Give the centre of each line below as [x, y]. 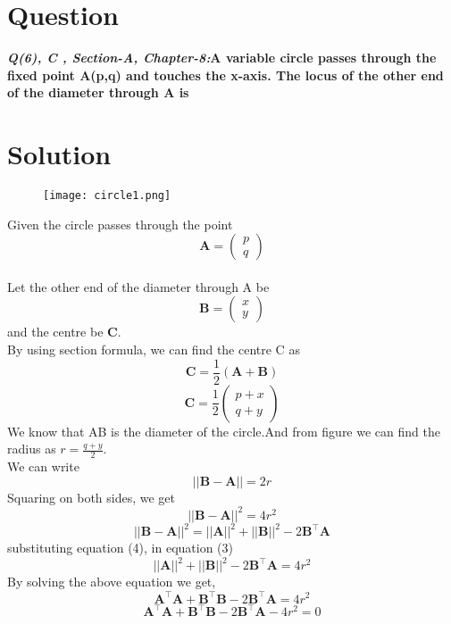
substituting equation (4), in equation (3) [120, 548]
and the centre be [55, 332]
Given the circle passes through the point [120, 224]
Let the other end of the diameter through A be [138, 286]
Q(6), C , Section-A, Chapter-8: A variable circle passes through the [222, 58]
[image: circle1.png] [107, 196]
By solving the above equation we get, [112, 582]
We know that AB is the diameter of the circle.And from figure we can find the [224, 431]
